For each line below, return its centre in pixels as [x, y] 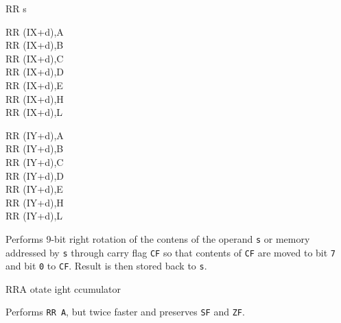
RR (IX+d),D [35, 72]
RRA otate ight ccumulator [63, 288]
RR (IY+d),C [35, 161]
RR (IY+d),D [35, 175]
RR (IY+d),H [35, 202]
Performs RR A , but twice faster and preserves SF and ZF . [125, 312]
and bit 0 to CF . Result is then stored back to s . [106, 266]
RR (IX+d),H [35, 98]
